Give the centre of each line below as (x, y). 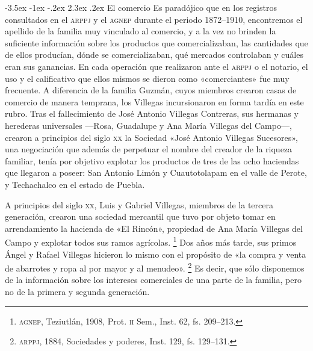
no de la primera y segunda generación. (77, 291)
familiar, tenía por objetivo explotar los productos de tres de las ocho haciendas (152, 160)
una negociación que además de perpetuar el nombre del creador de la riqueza (149, 149)
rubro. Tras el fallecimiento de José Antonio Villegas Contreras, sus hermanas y (152, 113)
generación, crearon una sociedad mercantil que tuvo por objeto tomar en (140, 216)
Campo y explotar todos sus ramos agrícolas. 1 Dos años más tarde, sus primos (151, 241)
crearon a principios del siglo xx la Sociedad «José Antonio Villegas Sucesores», (151, 137)
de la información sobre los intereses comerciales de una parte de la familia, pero (153, 280)
